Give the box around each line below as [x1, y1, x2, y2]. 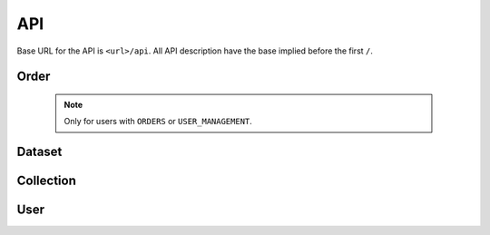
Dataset [16, 144, 63, 160]
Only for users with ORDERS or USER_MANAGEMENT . [64, 116, 253, 127]
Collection [16, 173, 76, 189]
